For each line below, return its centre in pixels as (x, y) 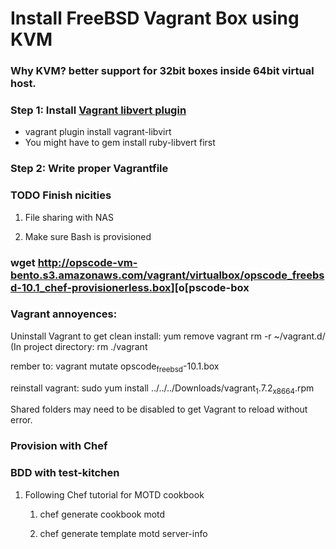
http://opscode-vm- (87, 262)
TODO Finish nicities (61, 195)
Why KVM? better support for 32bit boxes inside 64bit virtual (162, 71)
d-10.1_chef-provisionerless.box (91, 287)
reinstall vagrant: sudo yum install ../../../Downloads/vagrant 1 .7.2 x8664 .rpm (162, 389)
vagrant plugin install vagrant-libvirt (98, 132)
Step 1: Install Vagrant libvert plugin (98, 110)
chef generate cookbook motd (102, 514)
